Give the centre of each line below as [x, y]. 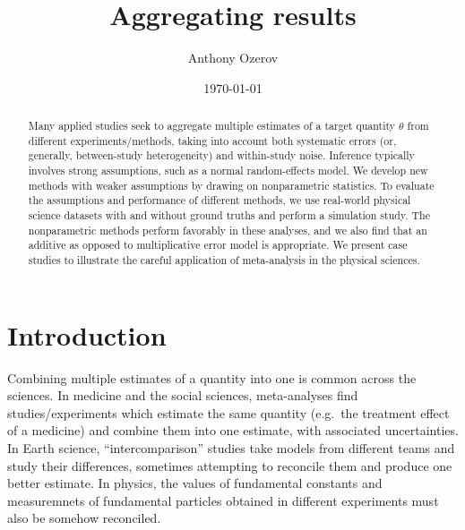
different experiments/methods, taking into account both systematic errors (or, [212, 140]
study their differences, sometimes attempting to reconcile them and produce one [230, 465]
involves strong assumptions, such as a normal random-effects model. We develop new [228, 171]
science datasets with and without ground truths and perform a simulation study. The [229, 215]
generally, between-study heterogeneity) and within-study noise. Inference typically [221, 155]
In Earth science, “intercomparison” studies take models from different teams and [231, 447]
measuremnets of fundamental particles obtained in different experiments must [223, 500]
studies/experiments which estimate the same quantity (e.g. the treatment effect [228, 412]
